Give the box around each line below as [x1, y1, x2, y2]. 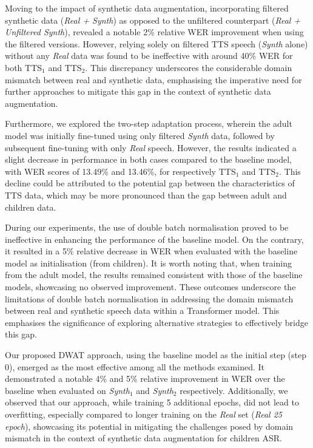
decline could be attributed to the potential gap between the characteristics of [5, 177, 295, 189]
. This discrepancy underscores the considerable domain [85, 61, 292, 73]
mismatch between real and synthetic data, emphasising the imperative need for [5, 73, 302, 86]
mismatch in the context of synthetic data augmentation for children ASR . [5, 432, 283, 444]
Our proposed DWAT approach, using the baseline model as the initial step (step [5, 348, 307, 361]
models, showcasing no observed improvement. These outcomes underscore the [5, 280, 296, 293]
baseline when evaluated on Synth [5, 384, 130, 396]
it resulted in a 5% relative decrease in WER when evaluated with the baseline [5, 245, 298, 257]
